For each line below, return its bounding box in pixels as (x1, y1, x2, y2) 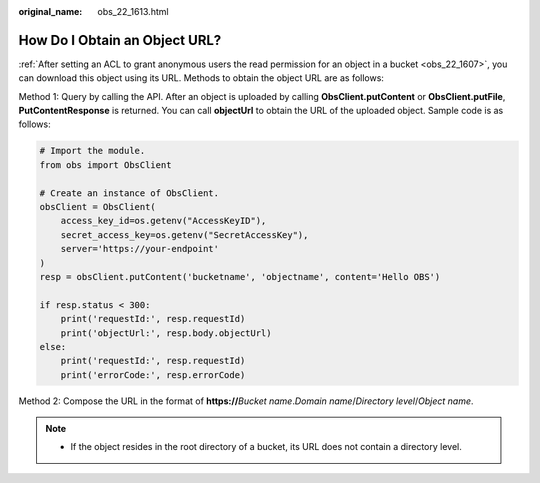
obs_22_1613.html (97, 6, 169, 17)
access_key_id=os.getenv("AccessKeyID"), (60, 215, 267, 227)
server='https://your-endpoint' (60, 243, 220, 255)
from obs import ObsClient (39, 159, 172, 170)
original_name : (18, 6, 83, 17)
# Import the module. (39, 145, 146, 157)
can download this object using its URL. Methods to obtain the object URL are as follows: (18, 72, 385, 84)
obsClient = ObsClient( (39, 201, 157, 213)
